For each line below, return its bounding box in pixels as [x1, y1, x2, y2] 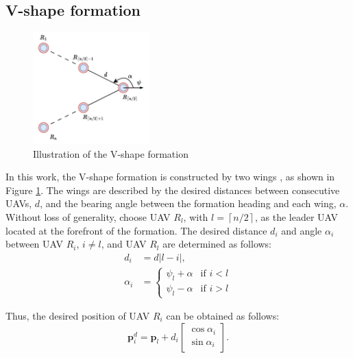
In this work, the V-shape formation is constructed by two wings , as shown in [5, 169, 335, 184]
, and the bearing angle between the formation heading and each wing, [40, 196, 337, 211]
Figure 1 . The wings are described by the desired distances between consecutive [5, 182, 340, 197]
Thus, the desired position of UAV [5, 309, 150, 323]
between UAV [5, 237, 63, 251]
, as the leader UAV [254, 210, 339, 224]
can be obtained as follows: [166, 309, 280, 323]
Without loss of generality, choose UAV [5, 210, 171, 224]
